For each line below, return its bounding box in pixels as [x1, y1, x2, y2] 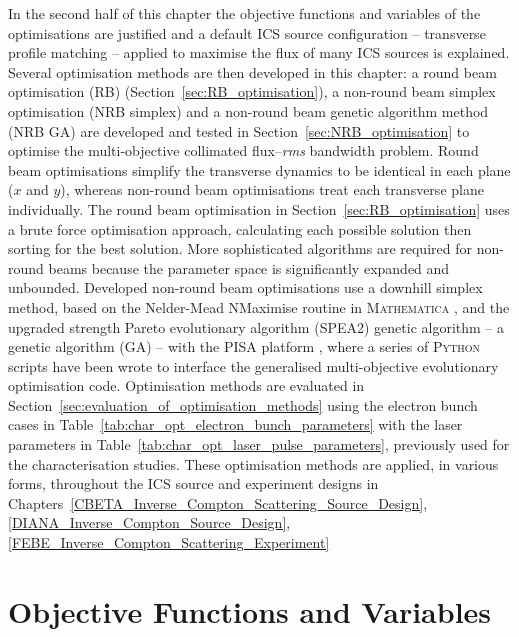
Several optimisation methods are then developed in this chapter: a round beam [8, 61, 497, 82]
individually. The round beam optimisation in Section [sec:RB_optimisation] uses [8, 198, 510, 219]
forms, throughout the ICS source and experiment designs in [8, 473, 379, 494]
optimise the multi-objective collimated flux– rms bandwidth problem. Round [8, 140, 479, 161]
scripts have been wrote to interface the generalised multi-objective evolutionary [8, 355, 499, 376]
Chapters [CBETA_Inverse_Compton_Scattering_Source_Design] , [8, 492, 428, 513]
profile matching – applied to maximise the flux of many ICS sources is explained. [8, 42, 510, 63]
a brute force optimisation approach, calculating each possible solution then [8, 218, 472, 239]
